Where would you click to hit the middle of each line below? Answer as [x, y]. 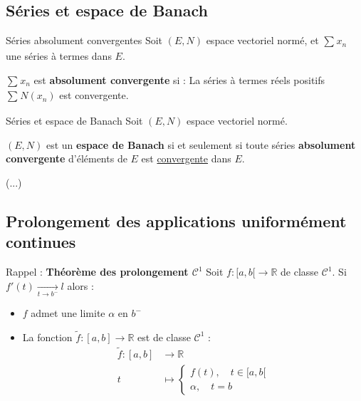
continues [41, 242]
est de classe [164, 337]
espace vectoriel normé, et [262, 40]
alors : [80, 285]
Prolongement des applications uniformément [176, 220]
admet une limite [68, 313]
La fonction [47, 337]
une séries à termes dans [59, 56]
